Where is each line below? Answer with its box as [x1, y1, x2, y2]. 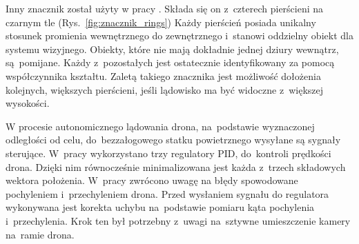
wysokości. [6, 96, 50, 110]
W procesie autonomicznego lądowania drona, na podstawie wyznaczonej [6, 119, 315, 133]
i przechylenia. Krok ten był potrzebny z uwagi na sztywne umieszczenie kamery [6, 213, 351, 227]
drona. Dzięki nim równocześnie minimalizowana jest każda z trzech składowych [6, 159, 346, 174]
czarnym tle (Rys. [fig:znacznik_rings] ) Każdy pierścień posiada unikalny [6, 14, 316, 29]
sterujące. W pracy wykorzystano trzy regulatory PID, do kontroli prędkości [6, 145, 331, 160]
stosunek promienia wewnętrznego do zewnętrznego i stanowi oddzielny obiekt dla [6, 28, 353, 43]
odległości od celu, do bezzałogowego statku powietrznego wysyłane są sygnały [6, 132, 341, 147]
